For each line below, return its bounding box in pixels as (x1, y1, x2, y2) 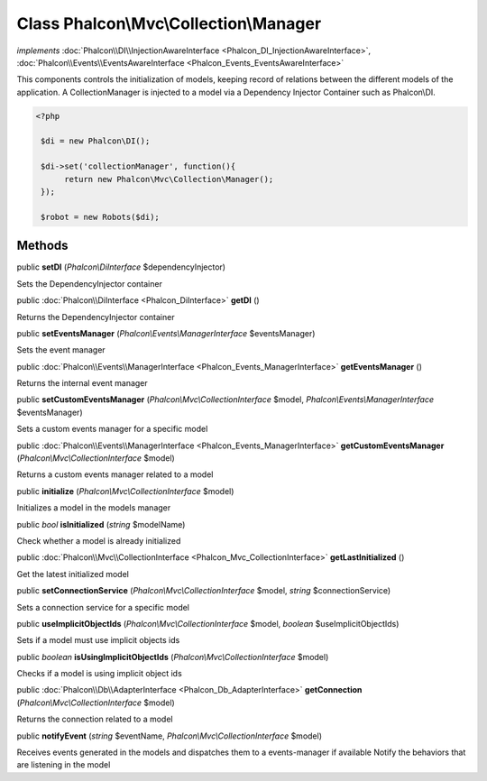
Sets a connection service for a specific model (16, 602, 189, 612)
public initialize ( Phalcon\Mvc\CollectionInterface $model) (16, 485, 234, 496)
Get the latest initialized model (16, 568, 130, 579)
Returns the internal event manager (16, 378, 148, 389)
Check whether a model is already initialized (16, 535, 181, 546)
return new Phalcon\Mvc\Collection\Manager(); (64, 174, 274, 184)
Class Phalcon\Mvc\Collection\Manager (16, 14, 322, 33)
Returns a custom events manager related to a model (16, 469, 214, 480)
